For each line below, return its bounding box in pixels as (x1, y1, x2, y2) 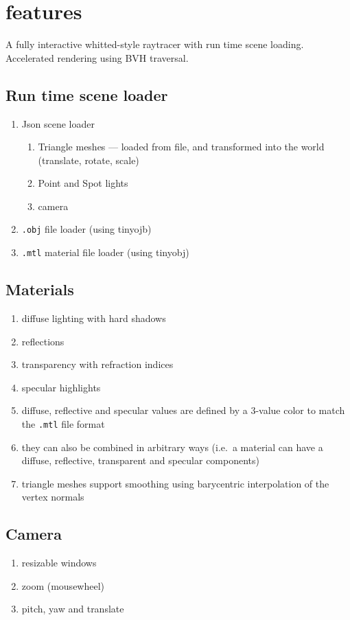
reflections (21, 334, 65, 348)
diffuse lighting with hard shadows (21, 311, 166, 325)
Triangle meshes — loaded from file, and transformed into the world (38, 139, 325, 154)
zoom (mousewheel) (21, 578, 105, 593)
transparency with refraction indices (21, 357, 174, 371)
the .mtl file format (21, 416, 105, 430)
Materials (5, 279, 74, 300)
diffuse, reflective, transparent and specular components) (21, 453, 259, 468)
